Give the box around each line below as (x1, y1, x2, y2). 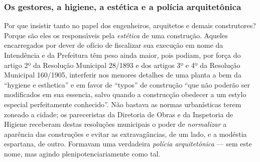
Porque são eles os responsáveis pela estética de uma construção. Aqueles (4, 30, 228, 40)
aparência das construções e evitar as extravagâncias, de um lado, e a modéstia (4, 128, 247, 139)
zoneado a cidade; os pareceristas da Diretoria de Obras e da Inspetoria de (4, 109, 233, 119)
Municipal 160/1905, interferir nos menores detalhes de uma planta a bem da (4, 69, 241, 80)
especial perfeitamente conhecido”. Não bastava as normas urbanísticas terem (4, 99, 241, 109)
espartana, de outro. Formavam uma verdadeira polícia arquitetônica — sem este (4, 138, 252, 149)
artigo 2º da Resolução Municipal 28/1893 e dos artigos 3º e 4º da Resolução (4, 59, 240, 70)
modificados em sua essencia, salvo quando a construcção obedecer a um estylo (4, 89, 246, 100)
